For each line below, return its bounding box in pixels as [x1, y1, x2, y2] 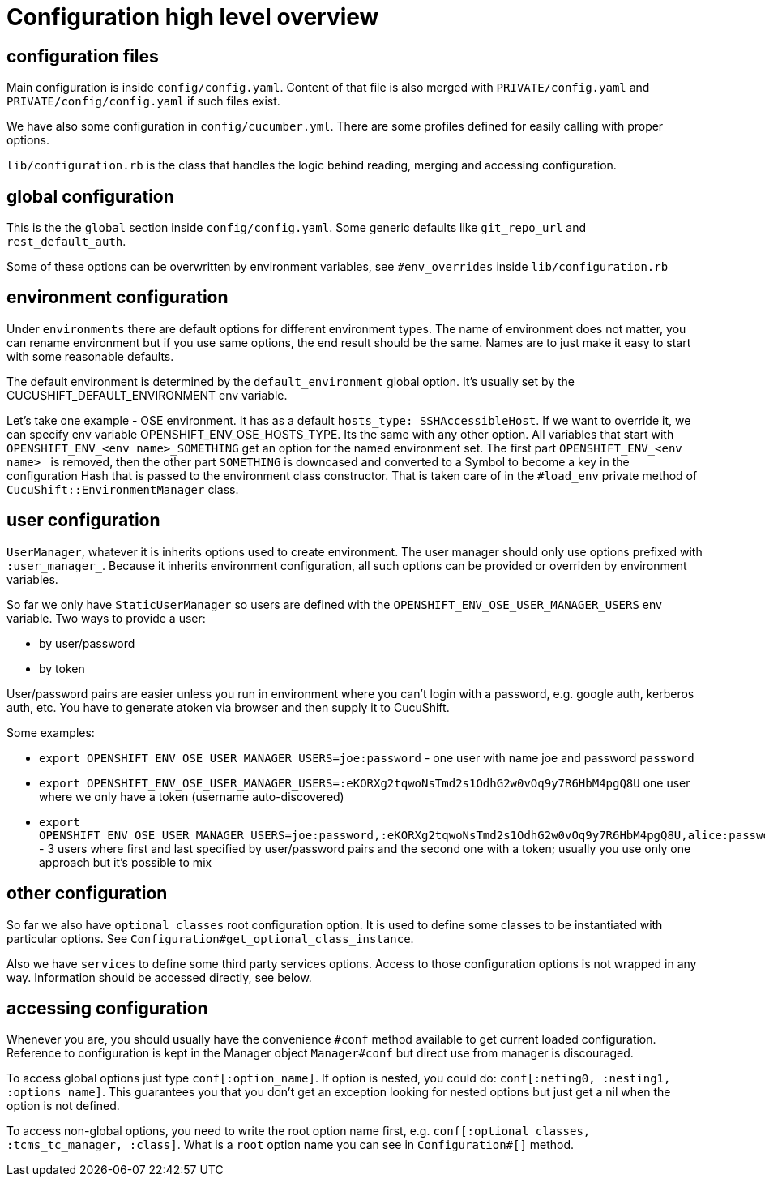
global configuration [6, 186, 174, 207]
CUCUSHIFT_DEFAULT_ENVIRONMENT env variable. [6, 388, 288, 402]
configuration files [6, 45, 159, 66]
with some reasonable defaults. [6, 349, 174, 363]
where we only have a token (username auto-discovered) [39, 789, 344, 804]
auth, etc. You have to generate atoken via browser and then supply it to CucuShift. [6, 700, 450, 714]
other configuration [6, 883, 168, 904]
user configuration [6, 510, 160, 531]
